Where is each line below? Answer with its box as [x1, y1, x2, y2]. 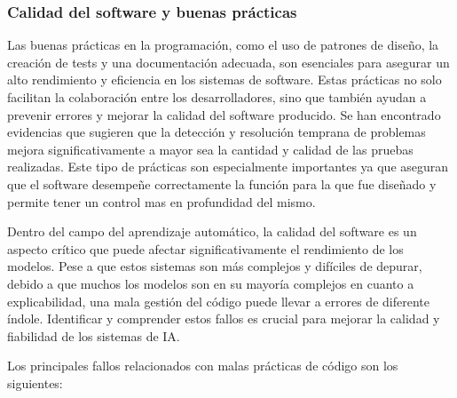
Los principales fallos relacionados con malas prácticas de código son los [7, 356, 398, 375]
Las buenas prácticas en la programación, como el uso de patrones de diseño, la [7, 36, 439, 54]
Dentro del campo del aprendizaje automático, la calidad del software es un [7, 222, 417, 241]
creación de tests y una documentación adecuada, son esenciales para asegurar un [7, 52, 450, 71]
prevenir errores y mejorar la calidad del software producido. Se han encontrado [7, 105, 441, 123]
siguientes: [7, 373, 63, 392]
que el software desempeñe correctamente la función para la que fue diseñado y [7, 174, 437, 193]
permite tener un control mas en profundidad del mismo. [7, 192, 316, 211]
